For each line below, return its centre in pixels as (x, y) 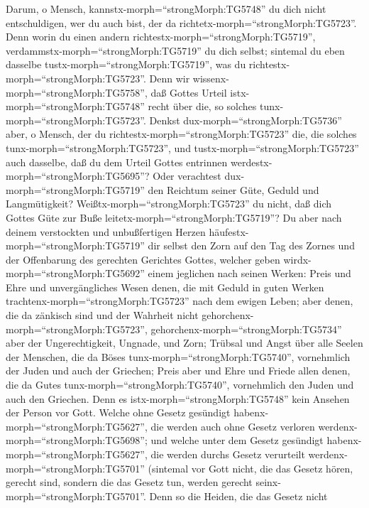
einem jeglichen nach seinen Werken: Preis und (249, 273)
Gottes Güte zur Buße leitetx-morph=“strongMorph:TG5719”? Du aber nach (174, 217)
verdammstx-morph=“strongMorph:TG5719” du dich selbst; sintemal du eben (175, 50)
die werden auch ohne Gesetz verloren (233, 426)
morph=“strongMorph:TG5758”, (77, 92)
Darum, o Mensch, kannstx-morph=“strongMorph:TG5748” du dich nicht (166, 9)
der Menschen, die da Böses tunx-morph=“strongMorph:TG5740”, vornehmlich (178, 356)
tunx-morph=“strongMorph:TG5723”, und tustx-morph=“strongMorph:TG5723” (182, 147)
